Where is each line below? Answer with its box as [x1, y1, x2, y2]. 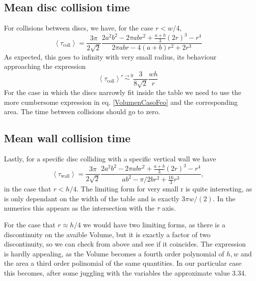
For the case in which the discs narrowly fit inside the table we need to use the [4, 87, 242, 97]
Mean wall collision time [4, 130, 131, 146]
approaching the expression [4, 61, 86, 71]
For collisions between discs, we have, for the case [4, 23, 154, 33]
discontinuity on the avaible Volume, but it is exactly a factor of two [4, 229, 211, 239]
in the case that [4, 184, 51, 194]
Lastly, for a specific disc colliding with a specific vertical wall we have [4, 154, 216, 164]
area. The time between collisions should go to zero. [4, 106, 160, 117]
